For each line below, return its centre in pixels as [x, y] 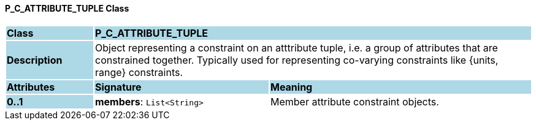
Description [35, 60]
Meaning [291, 87]
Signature [118, 87]
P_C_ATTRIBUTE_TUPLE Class [67, 8]
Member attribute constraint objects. [354, 101]
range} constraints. [139, 72]
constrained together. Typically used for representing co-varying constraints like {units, [297, 60]
